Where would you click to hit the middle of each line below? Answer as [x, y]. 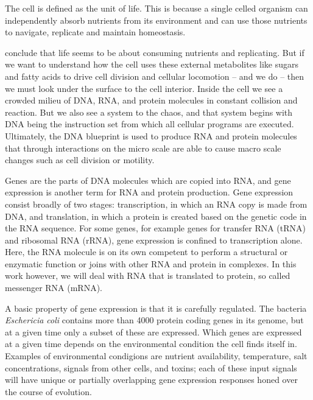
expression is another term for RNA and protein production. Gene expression [149, 192]
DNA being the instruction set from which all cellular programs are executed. [149, 124]
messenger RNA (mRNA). [54, 288]
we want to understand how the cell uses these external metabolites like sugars [152, 64]
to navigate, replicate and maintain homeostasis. [95, 32]
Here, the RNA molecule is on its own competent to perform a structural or [146, 252]
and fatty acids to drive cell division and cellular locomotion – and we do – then [155, 76]
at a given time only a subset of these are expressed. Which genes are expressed [153, 332]
